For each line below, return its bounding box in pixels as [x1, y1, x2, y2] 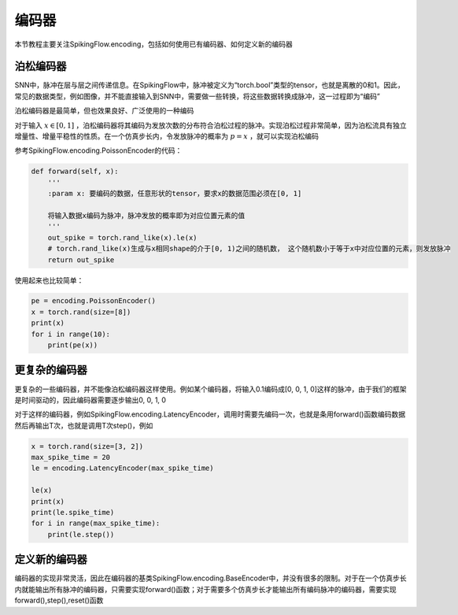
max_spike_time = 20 [31, 453, 110, 462]
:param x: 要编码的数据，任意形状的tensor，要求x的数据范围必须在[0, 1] [47, 189, 302, 198]
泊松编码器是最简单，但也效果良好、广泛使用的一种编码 [14, 106, 194, 116]
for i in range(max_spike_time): [31, 519, 161, 528]
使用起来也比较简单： [14, 276, 84, 285]
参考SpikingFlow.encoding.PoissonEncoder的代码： [14, 146, 183, 155]
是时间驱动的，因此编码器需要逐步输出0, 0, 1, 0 [14, 395, 167, 405]
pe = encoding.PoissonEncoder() [31, 296, 157, 306]
